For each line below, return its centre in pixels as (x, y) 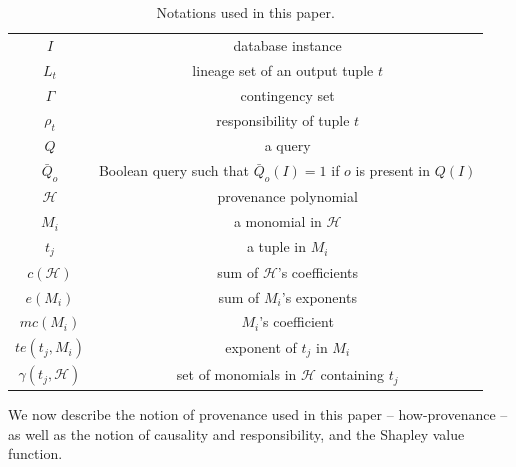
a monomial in (277, 221)
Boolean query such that (173, 170)
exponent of (261, 347)
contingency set (287, 94)
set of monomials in (236, 374)
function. (35, 453)
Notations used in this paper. (245, 12)
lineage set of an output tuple (283, 69)
